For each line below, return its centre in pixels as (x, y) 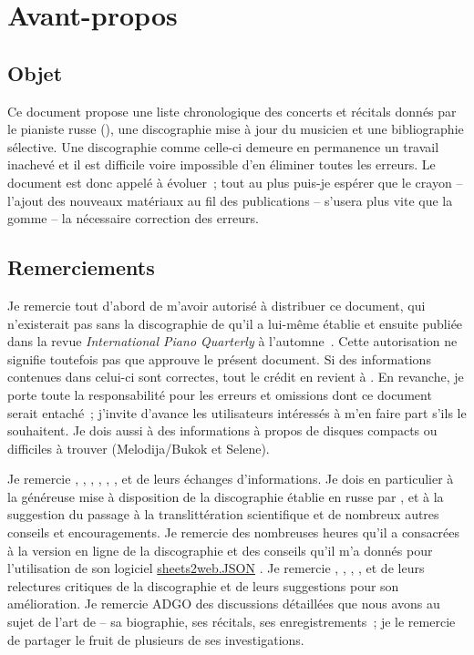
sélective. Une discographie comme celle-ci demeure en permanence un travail (223, 146)
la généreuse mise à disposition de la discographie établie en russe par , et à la (226, 496)
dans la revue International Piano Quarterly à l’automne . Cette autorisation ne (232, 341)
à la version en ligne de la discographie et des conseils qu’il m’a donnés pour (220, 550)
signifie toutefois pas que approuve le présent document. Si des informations (219, 358)
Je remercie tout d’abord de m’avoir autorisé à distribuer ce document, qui (216, 305)
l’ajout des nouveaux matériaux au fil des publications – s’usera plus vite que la (230, 200)
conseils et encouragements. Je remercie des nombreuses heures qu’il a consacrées (234, 532)
